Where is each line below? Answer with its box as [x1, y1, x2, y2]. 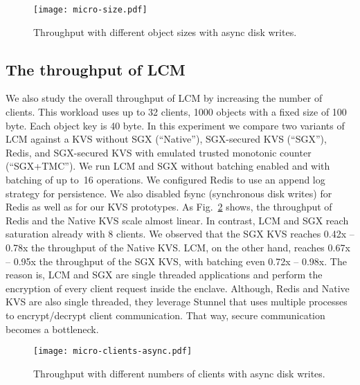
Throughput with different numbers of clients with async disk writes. [33, 366, 325, 380]
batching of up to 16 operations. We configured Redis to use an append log [6, 172, 325, 187]
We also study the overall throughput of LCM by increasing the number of [6, 91, 323, 105]
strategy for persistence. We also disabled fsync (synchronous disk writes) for [6, 186, 332, 200]
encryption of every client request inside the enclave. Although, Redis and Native [6, 280, 350, 295]
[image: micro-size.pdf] [33, 5, 147, 15]
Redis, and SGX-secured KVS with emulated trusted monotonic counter [6, 145, 312, 159]
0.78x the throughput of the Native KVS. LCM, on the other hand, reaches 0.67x [6, 240, 350, 254]
